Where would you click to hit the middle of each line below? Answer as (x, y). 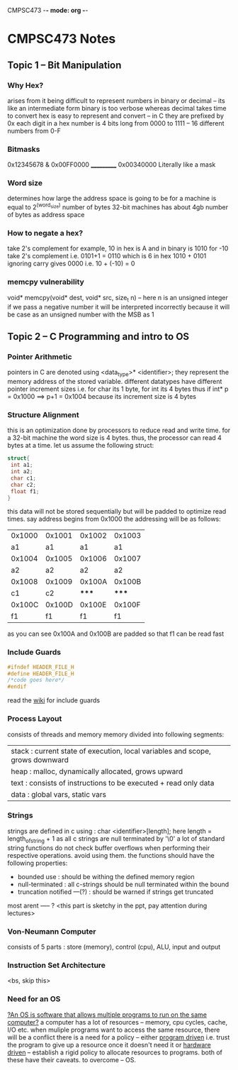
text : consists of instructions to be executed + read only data (113, 783)
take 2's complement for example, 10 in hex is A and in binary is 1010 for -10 (118, 248)
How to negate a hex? (45, 233)
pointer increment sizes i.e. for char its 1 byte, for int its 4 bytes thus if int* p (118, 389)
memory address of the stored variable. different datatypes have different (115, 381)
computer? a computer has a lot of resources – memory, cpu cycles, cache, (118, 1022)
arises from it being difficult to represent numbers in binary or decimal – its (116, 100)
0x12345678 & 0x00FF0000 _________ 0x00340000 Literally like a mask (112, 165)
